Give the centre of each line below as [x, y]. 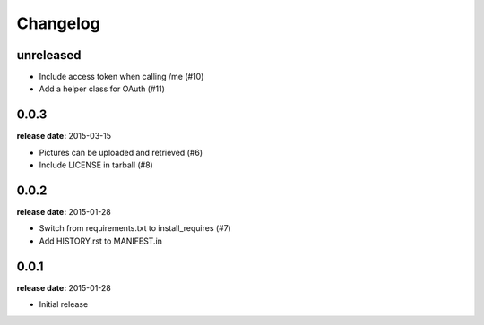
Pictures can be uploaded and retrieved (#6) [121, 152]
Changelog [58, 23]
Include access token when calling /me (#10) [121, 77]
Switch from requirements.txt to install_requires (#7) [135, 228]
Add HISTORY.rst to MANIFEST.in [101, 241]
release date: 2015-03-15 [64, 136]
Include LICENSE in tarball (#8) [96, 165]
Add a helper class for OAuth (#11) [102, 89]
